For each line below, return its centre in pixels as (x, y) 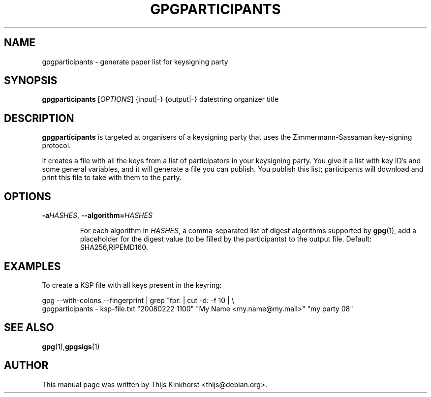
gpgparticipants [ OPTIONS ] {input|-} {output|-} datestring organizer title (160, 99)
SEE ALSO (29, 328)
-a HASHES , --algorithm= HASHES (97, 215)
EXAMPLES (32, 266)
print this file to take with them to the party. (112, 178)
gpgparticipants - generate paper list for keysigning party (135, 61)
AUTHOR (26, 366)
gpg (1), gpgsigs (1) (71, 346)
